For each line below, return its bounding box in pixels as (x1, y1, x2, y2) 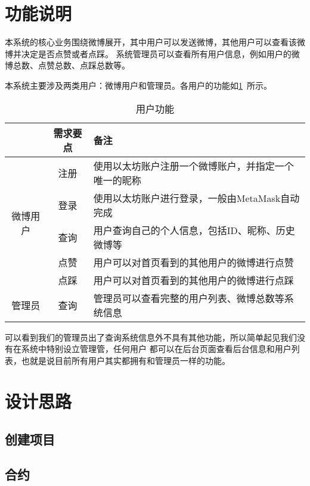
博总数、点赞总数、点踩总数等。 (5, 59, 130, 71)
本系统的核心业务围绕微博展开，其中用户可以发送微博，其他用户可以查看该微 (5, 36, 305, 48)
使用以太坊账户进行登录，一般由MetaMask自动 (93, 191, 300, 205)
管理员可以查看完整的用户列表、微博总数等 (93, 291, 284, 305)
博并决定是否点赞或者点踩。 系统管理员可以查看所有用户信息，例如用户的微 (5, 47, 300, 60)
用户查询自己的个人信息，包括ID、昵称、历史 (93, 223, 295, 237)
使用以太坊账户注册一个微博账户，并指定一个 (93, 158, 294, 173)
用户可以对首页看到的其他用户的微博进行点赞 (93, 255, 294, 269)
